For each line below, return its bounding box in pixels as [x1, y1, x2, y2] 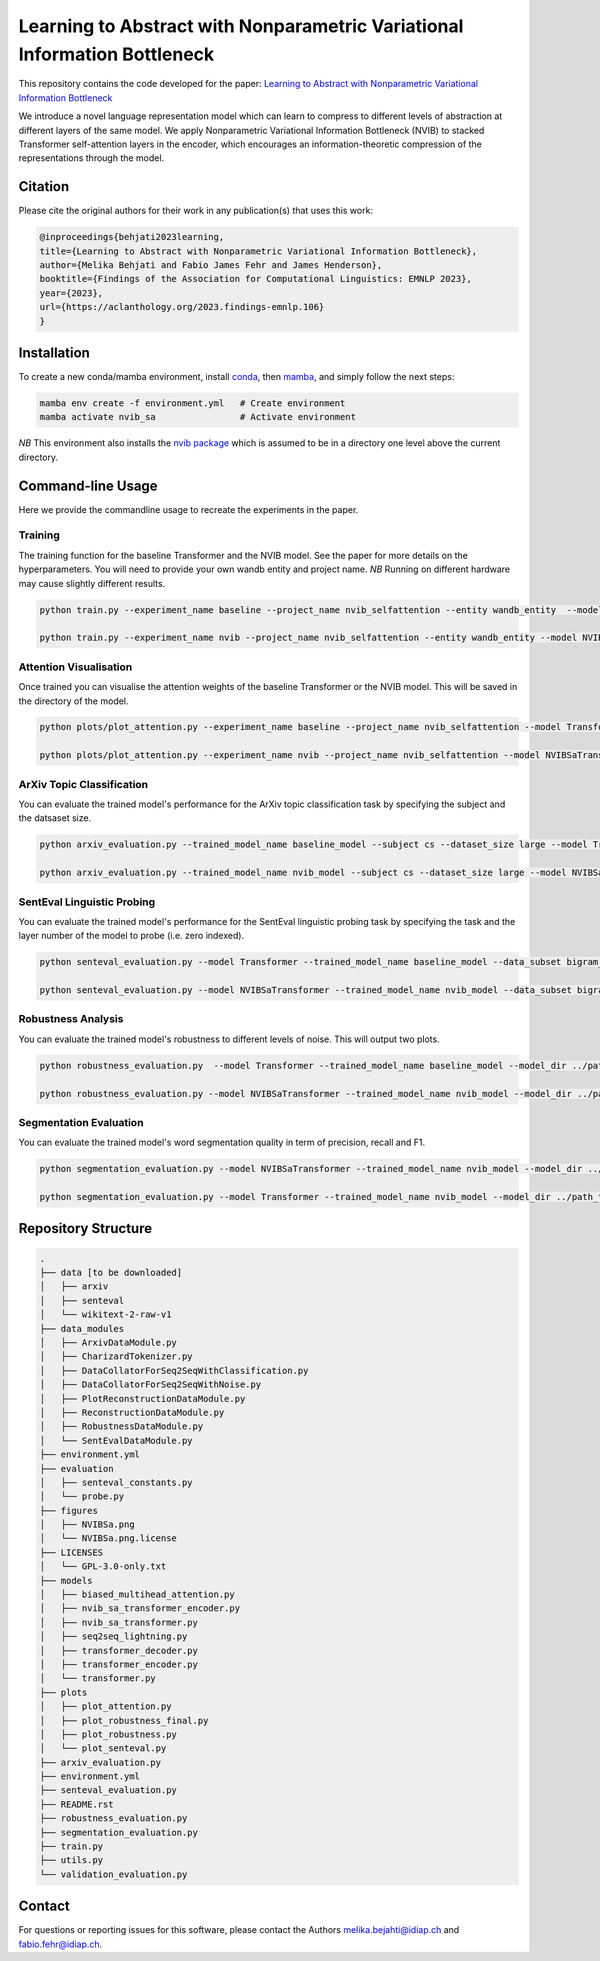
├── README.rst [39, 1798, 114, 1810]
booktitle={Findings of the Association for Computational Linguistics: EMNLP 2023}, [39, 273, 472, 285]
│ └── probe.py [39, 1491, 125, 1502]
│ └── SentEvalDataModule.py [39, 1435, 194, 1446]
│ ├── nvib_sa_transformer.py [39, 1616, 199, 1628]
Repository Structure [18, 1220, 153, 1237]
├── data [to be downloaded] [39, 1267, 183, 1279]
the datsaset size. [18, 812, 92, 824]
